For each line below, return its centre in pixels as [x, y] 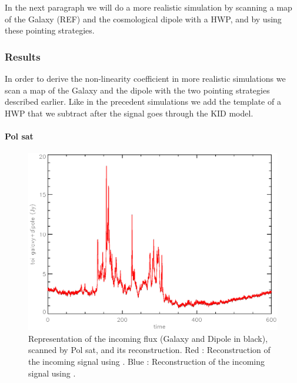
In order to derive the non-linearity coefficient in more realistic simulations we [145, 78]
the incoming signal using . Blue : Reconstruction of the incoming [146, 361]
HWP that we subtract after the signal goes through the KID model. [129, 113]
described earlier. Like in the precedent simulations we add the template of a [143, 101]
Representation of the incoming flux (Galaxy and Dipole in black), [148, 338]
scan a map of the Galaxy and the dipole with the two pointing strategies [137, 90]
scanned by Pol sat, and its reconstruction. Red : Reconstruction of [149, 350]
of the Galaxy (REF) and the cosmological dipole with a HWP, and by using [143, 19]
